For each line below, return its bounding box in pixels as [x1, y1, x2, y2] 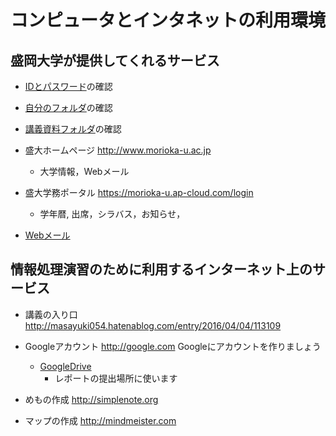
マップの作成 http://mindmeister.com [24, 414, 177, 426]
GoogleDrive [39, 360, 92, 372]
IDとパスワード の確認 [24, 81, 113, 92]
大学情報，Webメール [39, 166, 130, 177]
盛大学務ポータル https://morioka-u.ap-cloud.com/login [24, 187, 254, 198]
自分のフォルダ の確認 [24, 102, 113, 113]
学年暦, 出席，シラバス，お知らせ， [39, 208, 186, 220]
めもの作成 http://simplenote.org [24, 393, 159, 405]
